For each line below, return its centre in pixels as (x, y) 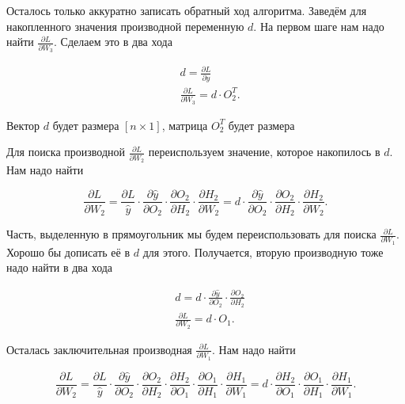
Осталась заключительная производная (99, 349)
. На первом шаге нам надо (319, 26)
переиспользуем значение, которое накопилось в (264, 152)
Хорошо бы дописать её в (68, 252)
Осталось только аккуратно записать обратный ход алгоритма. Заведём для (187, 10)
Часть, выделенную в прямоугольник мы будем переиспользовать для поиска (191, 234)
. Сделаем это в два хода (113, 42)
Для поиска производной (66, 152)
